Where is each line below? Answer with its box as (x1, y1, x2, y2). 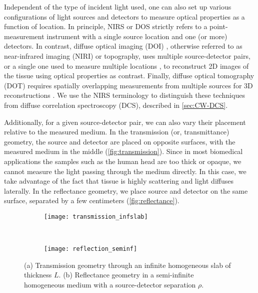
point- (209, 21, 228, 32)
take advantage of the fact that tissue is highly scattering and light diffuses (4, 176, 233, 186)
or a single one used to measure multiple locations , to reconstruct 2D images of (4, 60, 249, 71)
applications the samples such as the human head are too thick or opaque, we (4, 156, 241, 166)
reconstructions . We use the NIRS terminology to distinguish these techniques (4, 90, 245, 100)
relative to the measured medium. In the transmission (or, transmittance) (4, 126, 229, 137)
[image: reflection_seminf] (44, 245, 137, 253)
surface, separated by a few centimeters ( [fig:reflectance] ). (4, 195, 179, 206)
